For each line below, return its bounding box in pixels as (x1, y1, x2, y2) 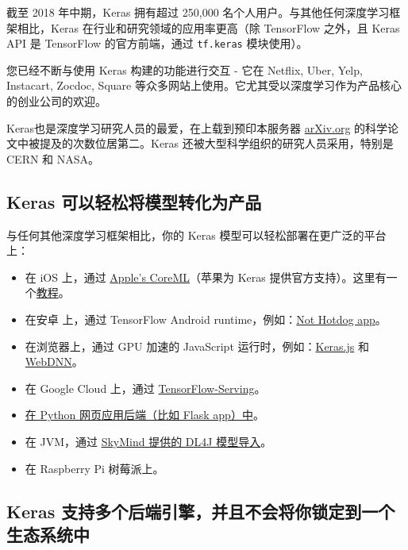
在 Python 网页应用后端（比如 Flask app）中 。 (25, 406, 264, 423)
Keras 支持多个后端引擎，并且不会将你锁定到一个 (6, 498, 395, 523)
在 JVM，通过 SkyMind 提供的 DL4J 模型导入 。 (25, 433, 272, 449)
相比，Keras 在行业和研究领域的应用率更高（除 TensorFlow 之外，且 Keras (17, 19, 400, 36)
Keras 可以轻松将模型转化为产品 (6, 189, 262, 213)
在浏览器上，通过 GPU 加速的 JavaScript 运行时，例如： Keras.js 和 (25, 337, 369, 354)
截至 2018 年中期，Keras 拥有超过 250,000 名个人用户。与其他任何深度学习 (6, 4, 390, 20)
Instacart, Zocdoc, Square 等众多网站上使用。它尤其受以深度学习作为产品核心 (6, 77, 402, 94)
